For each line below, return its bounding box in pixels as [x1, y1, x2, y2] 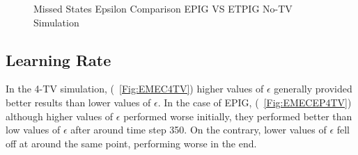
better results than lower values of [6, 95, 151, 109]
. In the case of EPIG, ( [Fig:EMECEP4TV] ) [157, 95, 352, 109]
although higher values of [6, 108, 114, 123]
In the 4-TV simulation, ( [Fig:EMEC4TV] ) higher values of [6, 81, 264, 96]
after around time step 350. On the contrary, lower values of [70, 122, 327, 137]
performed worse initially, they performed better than [123, 108, 352, 123]
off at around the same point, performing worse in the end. [6, 136, 257, 150]
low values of [6, 122, 61, 137]
